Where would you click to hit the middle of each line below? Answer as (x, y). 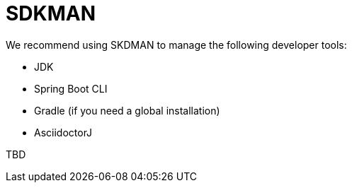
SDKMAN (51, 13)
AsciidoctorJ (63, 132)
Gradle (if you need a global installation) (127, 110)
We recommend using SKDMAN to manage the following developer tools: (176, 45)
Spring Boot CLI (71, 88)
